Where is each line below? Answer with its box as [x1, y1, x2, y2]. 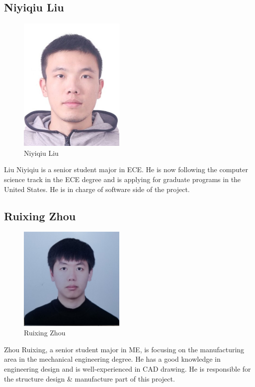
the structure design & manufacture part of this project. [4, 373, 175, 384]
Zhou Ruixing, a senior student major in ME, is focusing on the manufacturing [4, 344, 245, 354]
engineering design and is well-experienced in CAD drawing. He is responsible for [4, 363, 251, 374]
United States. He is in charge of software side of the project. [4, 184, 190, 194]
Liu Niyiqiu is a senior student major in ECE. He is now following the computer [4, 164, 249, 175]
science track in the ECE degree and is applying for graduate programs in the [4, 174, 241, 185]
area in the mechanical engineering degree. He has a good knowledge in [4, 354, 221, 364]
